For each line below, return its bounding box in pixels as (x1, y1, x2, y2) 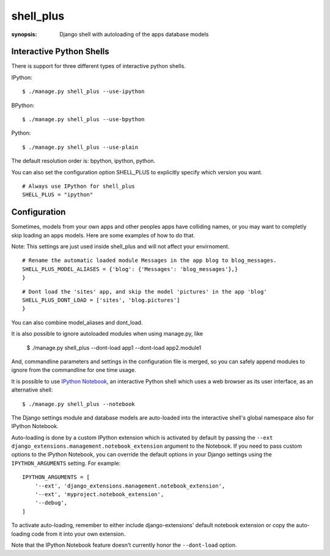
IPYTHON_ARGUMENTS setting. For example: (11, 459, 121, 467)
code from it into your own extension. (31, 530, 126, 538)
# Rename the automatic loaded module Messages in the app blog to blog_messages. (22, 257, 277, 264)
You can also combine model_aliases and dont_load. (11, 319, 143, 326)
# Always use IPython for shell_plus (22, 182, 136, 190)
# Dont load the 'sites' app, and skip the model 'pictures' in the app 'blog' (22, 288, 267, 295)
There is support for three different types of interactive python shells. (11, 62, 186, 70)
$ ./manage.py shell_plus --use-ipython (22, 88, 145, 95)
